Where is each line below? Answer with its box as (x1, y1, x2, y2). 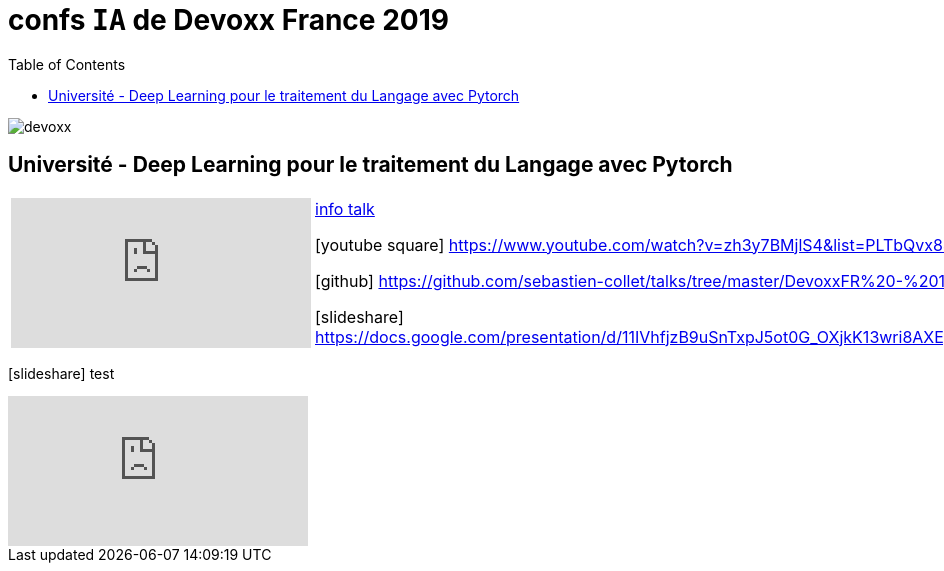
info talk (315, 198, 375, 219)
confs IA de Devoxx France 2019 (8, 3, 449, 37)
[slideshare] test (8, 364, 115, 382)
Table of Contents (8, 55, 126, 73)
